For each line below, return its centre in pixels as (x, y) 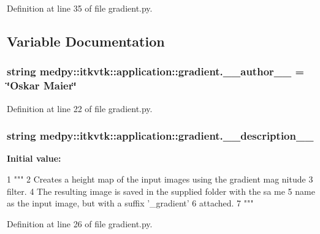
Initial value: (34, 158)
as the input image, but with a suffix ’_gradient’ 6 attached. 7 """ (130, 203)
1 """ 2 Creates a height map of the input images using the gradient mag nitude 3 (160, 179)
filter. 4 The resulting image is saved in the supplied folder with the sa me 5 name (161, 191)
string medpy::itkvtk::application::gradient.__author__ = (156, 71)
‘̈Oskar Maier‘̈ (42, 85)
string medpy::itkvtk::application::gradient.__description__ (160, 136)
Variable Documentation (86, 41)
